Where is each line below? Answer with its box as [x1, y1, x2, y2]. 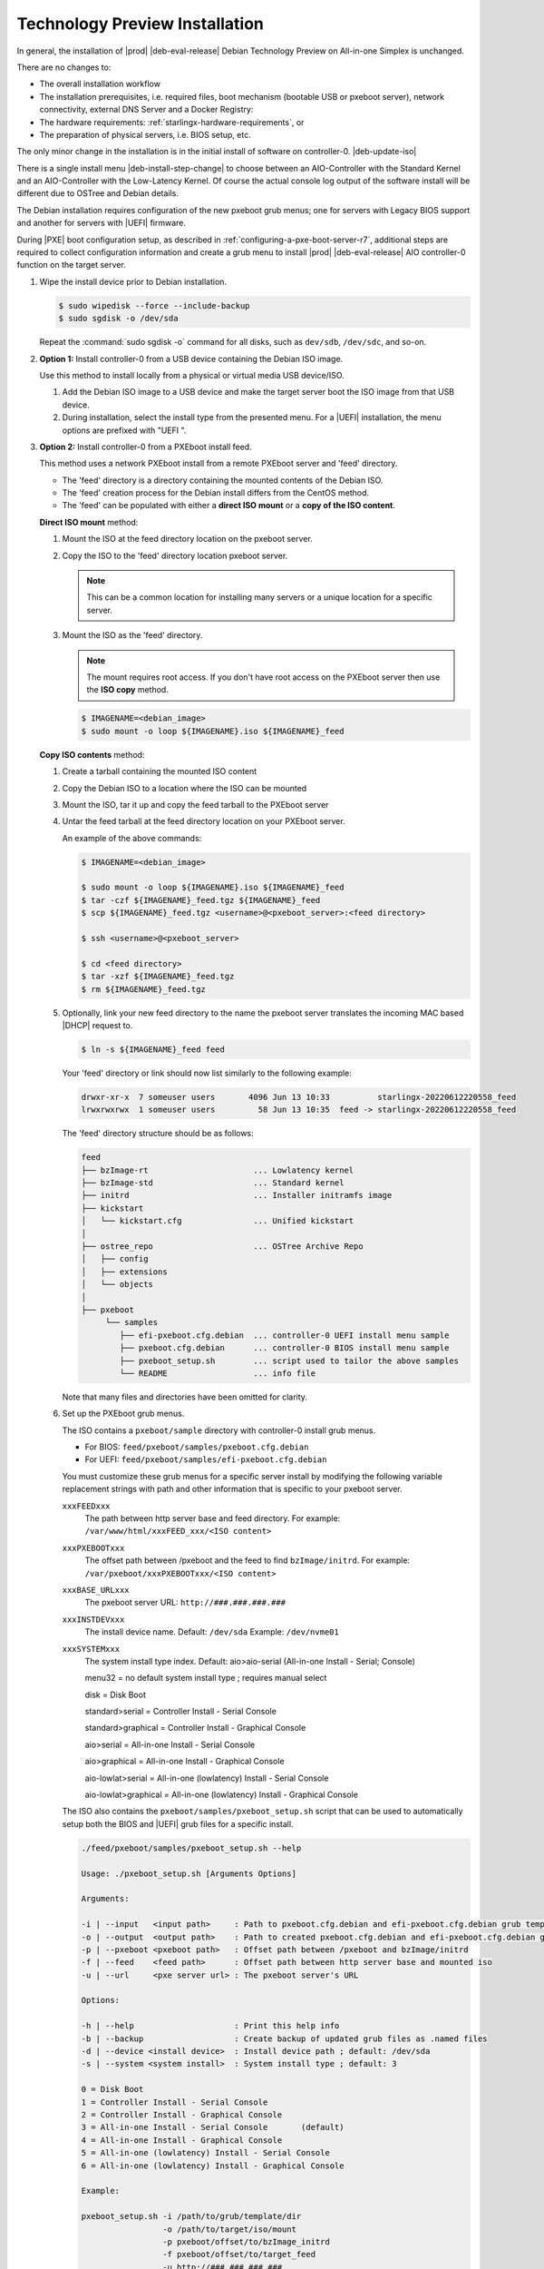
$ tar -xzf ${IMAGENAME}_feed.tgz [81, 971, 235, 982]
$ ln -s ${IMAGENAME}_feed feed [81, 1044, 226, 1055]
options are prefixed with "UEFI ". [62, 425, 187, 436]
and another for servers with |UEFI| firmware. [16, 218, 186, 229]
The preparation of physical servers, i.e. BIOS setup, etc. [39, 129, 251, 140]
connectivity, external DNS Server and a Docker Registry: [39, 104, 254, 115]
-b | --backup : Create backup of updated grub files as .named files [81, 2033, 489, 2044]
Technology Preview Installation [16, 14, 265, 34]
